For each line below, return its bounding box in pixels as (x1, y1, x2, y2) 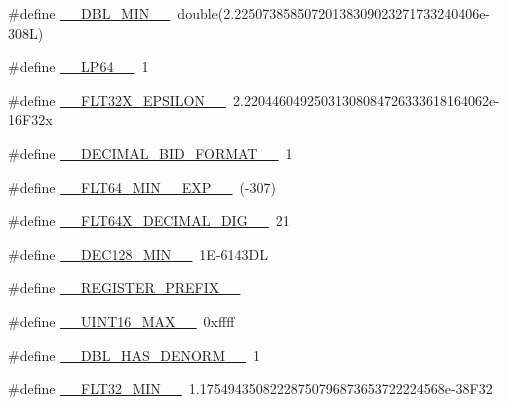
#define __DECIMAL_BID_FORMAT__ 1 (8, 142, 293, 163)
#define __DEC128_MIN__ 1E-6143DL (8, 243, 268, 264)
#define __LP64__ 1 (8, 56, 149, 77)
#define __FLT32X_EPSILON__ (8, 89, 226, 110)
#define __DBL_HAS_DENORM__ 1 (8, 344, 261, 365)
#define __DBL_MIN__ (8, 3, 171, 23)
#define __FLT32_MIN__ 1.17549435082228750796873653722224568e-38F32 (8, 378, 493, 399)
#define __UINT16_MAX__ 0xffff (8, 310, 235, 331)
